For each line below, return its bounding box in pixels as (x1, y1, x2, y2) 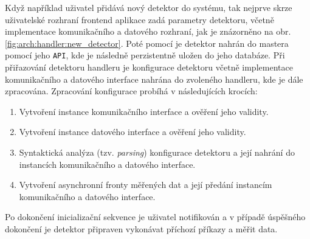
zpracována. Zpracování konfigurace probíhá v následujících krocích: (5, 85, 258, 97)
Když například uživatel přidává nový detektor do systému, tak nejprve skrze (5, 1, 292, 13)
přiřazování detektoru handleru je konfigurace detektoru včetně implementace (5, 61, 293, 74)
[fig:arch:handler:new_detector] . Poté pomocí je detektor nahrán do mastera (5, 36, 289, 49)
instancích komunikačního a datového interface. (19, 158, 196, 170)
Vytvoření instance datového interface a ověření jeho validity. (19, 125, 246, 138)
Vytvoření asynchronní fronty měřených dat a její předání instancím (19, 178, 272, 191)
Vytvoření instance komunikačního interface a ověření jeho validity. (19, 105, 269, 117)
